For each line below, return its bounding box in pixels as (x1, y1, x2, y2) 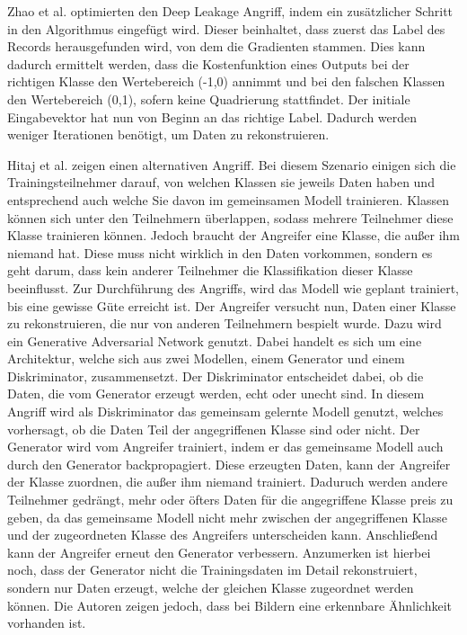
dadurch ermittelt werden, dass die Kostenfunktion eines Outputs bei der (7, 54, 410, 73)
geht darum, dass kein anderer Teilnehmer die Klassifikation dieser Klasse (7, 261, 413, 280)
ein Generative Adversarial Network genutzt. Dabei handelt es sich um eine (7, 331, 422, 350)
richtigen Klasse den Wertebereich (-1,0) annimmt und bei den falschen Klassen (7, 72, 445, 91)
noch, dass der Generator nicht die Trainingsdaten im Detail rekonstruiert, (7, 560, 418, 579)
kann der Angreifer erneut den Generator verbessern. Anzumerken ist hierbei (7, 542, 431, 561)
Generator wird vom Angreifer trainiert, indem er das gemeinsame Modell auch (7, 437, 444, 456)
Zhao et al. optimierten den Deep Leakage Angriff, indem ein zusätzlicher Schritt (7, 2, 454, 20)
